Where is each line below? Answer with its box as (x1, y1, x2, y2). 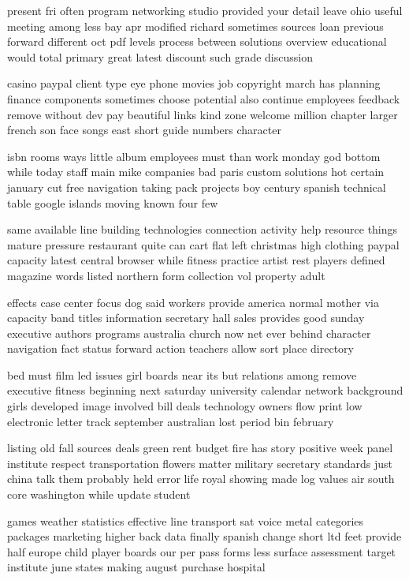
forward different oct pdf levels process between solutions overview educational (7, 33, 387, 50)
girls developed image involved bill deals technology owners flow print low (7, 398, 363, 414)
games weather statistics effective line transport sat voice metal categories (7, 512, 364, 529)
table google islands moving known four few (7, 194, 218, 211)
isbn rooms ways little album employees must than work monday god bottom (7, 148, 381, 164)
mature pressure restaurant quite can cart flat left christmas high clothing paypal (7, 236, 400, 253)
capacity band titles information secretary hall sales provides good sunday (7, 309, 365, 326)
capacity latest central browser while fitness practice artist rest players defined (7, 252, 385, 268)
